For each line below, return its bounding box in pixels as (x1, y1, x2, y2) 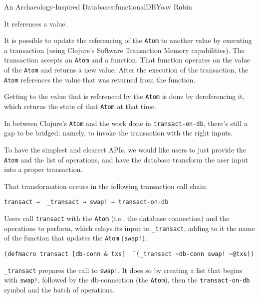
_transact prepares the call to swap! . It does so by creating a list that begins (4, 264, 243, 275)
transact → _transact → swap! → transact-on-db (4, 198, 169, 206)
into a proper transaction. (4, 164, 83, 174)
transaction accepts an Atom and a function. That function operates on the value (4, 54, 251, 65)
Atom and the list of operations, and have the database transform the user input (4, 154, 248, 164)
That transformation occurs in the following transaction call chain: (4, 180, 208, 191)
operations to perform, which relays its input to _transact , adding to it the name (4, 222, 255, 233)
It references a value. (4, 18, 67, 28)
